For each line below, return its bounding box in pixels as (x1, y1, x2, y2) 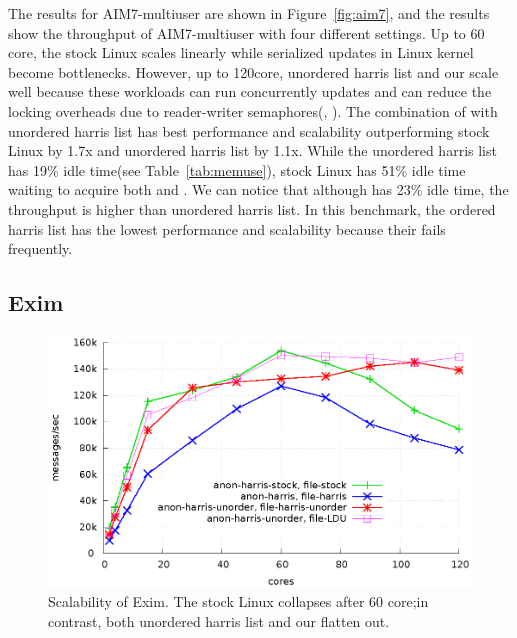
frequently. (8, 238, 73, 259)
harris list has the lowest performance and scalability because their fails (8, 218, 446, 239)
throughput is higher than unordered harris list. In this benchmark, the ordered (8, 198, 496, 219)
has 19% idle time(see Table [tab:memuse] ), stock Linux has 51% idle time (8, 159, 466, 180)
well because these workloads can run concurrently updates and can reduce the (8, 81, 492, 102)
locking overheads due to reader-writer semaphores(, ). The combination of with (8, 100, 498, 121)
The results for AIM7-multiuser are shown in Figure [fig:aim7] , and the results (8, 3, 490, 23)
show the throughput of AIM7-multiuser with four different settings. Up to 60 (8, 22, 485, 43)
